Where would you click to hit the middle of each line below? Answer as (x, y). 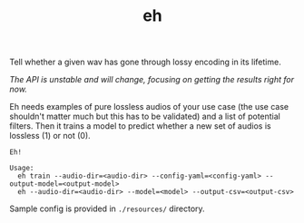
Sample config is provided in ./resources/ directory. (108, 208)
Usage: (22, 169)
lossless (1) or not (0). (50, 136)
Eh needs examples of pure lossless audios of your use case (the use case (149, 107)
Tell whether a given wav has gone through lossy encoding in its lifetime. (145, 62)
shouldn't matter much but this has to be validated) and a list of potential (145, 116)
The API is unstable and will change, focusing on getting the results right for (152, 80)
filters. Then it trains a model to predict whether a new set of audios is (140, 126)
